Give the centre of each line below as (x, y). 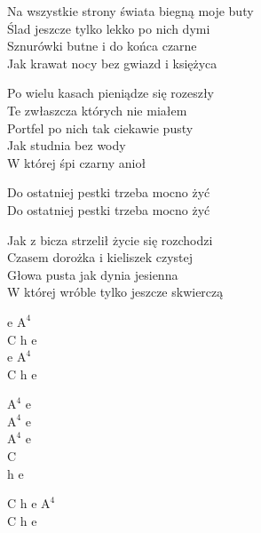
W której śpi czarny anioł (77, 162)
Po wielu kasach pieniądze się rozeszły (111, 93)
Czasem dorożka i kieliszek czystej (100, 257)
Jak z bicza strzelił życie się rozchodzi (110, 239)
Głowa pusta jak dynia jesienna (93, 274)
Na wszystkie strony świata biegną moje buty (130, 11)
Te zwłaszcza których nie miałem (97, 110)
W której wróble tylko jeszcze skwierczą (115, 292)
